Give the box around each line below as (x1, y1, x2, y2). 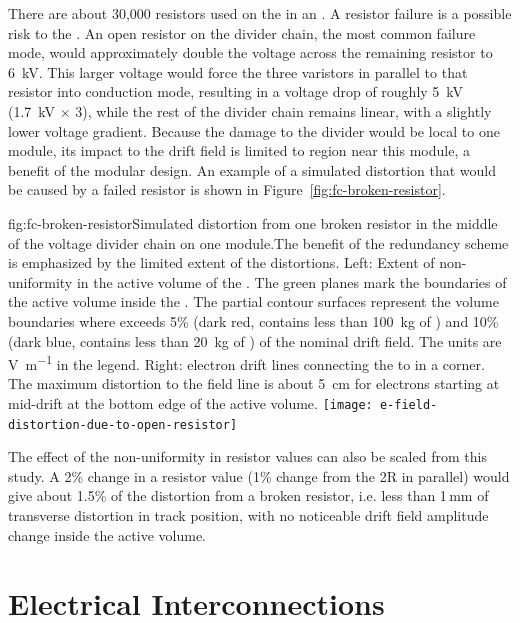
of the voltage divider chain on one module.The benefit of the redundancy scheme (8, 232, 509, 253)
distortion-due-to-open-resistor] (8, 417, 238, 432)
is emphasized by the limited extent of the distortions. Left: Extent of (8, 252, 435, 273)
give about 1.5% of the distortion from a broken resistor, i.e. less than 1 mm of (8, 485, 489, 506)
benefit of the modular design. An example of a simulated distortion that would (8, 159, 497, 180)
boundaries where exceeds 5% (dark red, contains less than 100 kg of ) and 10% (8, 310, 499, 331)
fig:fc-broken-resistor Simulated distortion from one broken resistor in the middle (8, 212, 498, 233)
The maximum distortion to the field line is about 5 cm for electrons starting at (8, 373, 500, 394)
